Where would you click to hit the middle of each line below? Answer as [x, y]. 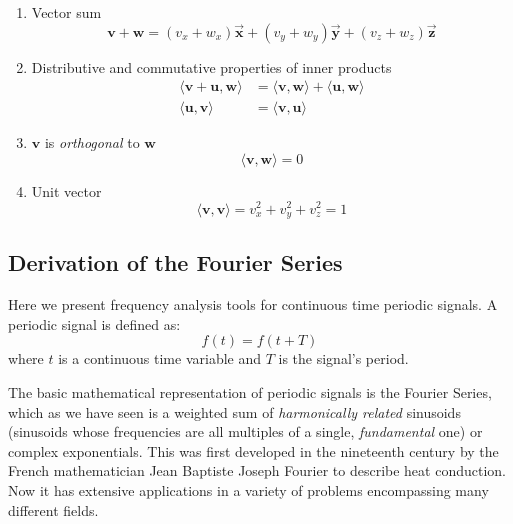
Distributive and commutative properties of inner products [211, 66]
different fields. [53, 509]
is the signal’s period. [343, 358]
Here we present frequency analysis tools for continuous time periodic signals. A [253, 304]
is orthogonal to [92, 142]
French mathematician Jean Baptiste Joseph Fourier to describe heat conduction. [257, 470]
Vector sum [66, 12]
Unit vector [66, 190]
